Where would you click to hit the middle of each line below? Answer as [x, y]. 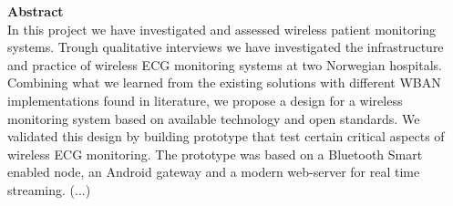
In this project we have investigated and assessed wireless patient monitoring [222, 29]
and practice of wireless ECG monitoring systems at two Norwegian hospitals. [225, 64]
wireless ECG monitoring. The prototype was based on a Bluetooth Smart [215, 154]
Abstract [36, 11]
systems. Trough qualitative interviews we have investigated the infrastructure [226, 47]
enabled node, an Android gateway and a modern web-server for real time [214, 172]
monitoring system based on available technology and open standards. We [214, 118]
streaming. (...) [49, 189]
